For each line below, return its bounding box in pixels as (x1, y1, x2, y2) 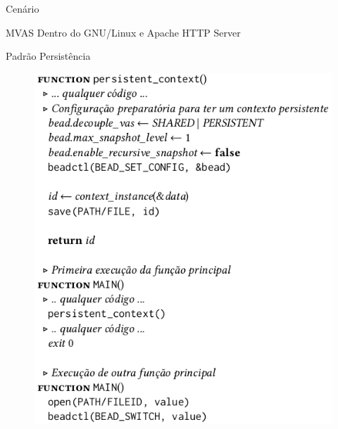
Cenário (6, 1, 39, 15)
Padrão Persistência (6, 49, 91, 63)
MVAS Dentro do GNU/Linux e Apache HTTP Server (6, 25, 241, 39)
